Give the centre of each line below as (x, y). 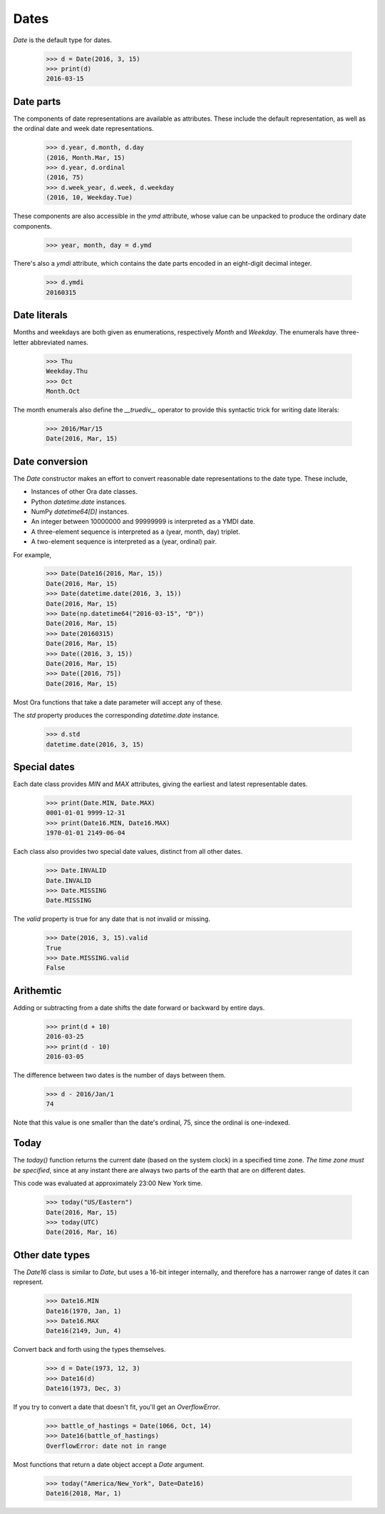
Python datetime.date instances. (79, 502)
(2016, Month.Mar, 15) (86, 158)
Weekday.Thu (67, 371)
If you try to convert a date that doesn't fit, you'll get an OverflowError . (117, 1407)
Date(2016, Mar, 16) (82, 1232)
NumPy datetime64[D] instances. (80, 512)
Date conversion (51, 461)
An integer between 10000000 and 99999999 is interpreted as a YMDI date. (143, 522)
